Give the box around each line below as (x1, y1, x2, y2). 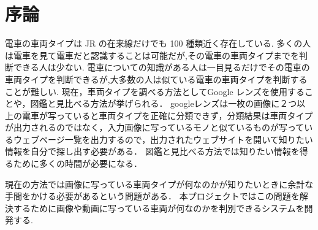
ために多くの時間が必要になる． (13, 157, 142, 170)
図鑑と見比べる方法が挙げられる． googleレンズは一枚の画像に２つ (30, 97, 297, 110)
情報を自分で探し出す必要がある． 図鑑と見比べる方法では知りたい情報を (5, 145, 300, 158)
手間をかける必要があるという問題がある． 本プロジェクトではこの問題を (5, 190, 300, 202)
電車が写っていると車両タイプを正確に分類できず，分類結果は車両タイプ (21, 109, 313, 121)
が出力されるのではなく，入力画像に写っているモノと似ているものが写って (5, 121, 305, 134)
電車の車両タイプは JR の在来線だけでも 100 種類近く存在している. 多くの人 (5, 37, 311, 50)
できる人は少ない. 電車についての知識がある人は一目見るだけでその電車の (13, 61, 310, 74)
